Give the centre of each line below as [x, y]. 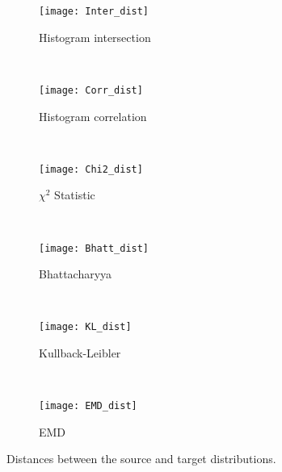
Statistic [75, 195]
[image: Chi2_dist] [91, 169]
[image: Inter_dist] [94, 11]
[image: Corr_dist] [91, 90]
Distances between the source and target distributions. [141, 459]
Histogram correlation [93, 116]
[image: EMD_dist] [88, 406]
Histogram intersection [95, 37]
